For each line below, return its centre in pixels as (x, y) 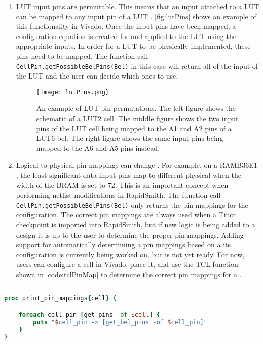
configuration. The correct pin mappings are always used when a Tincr (126, 215)
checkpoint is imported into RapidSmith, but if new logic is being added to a (136, 225)
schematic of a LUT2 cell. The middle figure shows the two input (137, 118)
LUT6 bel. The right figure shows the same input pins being (130, 138)
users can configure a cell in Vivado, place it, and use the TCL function (127, 264)
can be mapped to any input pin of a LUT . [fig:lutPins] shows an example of (136, 16)
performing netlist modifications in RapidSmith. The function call (118, 195)
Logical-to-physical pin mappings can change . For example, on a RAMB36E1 (137, 165)
